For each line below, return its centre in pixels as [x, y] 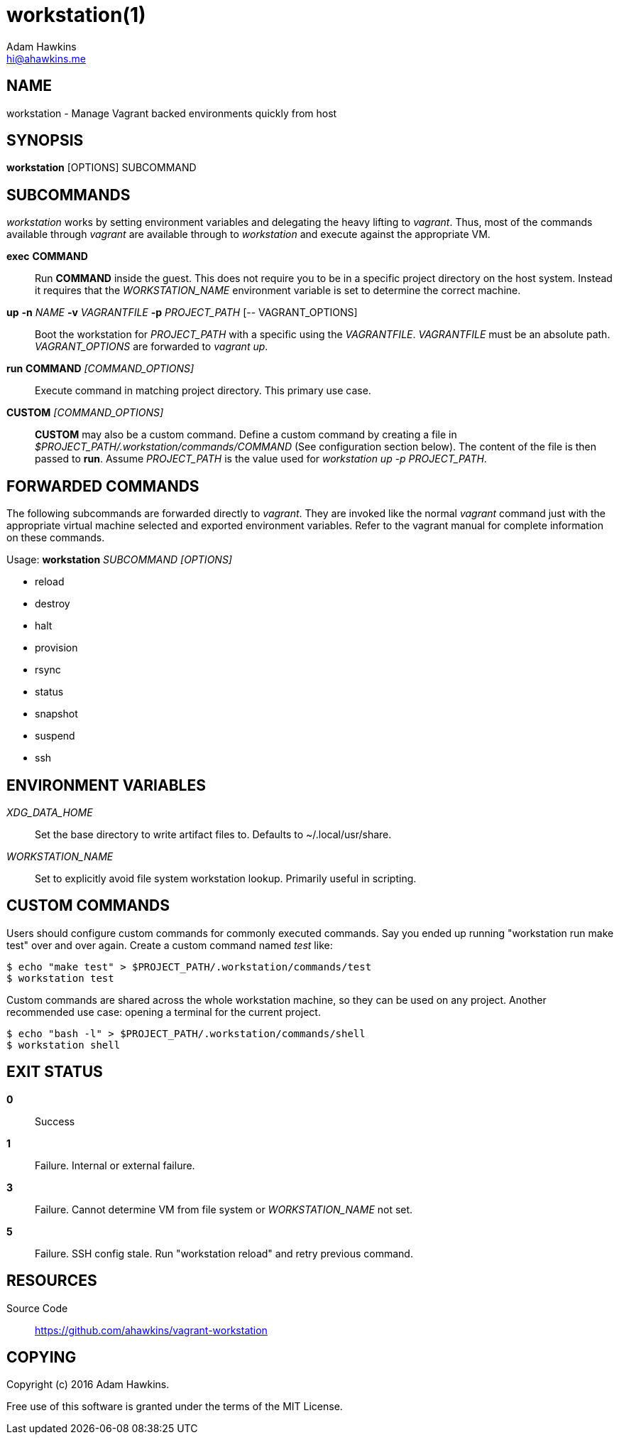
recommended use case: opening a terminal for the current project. [164, 1012]
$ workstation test [60, 978]
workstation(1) [76, 15]
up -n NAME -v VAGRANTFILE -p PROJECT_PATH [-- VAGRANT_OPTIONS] [182, 313]
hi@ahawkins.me [46, 58]
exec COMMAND [47, 256]
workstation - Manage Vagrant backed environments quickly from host [172, 113]
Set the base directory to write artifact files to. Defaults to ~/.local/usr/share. [213, 834]
